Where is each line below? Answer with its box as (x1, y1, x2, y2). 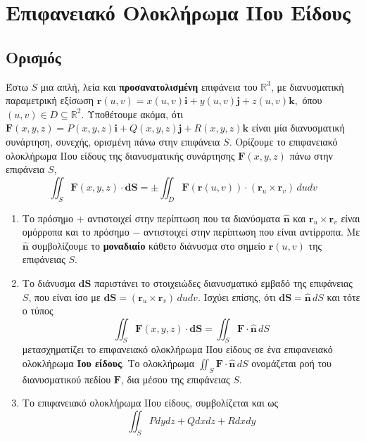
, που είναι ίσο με (28, 289, 101, 304)
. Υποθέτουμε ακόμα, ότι (81, 106, 184, 121)
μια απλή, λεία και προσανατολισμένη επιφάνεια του (40, 79, 258, 94)
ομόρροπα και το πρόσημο (22, 224, 130, 239)
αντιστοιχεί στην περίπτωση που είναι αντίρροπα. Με (143, 224, 360, 239)
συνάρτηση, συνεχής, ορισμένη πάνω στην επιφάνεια (6, 134, 220, 148)
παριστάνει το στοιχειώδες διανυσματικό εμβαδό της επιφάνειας (94, 275, 353, 290)
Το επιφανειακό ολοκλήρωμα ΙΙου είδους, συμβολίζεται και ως (22, 395, 279, 410)
